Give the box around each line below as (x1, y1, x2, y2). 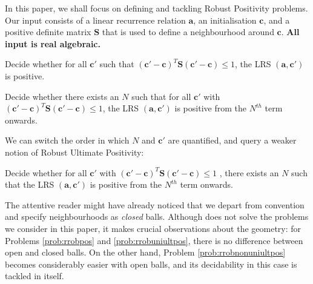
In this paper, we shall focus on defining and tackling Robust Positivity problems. (5, 2, 308, 14)
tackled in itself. (5, 269, 64, 282)
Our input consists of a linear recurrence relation (5, 13, 186, 26)
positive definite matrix (5, 25, 91, 38)
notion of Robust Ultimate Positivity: (5, 145, 144, 158)
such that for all (131, 90, 191, 102)
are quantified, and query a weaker (168, 134, 297, 147)
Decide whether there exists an (5, 90, 119, 102)
